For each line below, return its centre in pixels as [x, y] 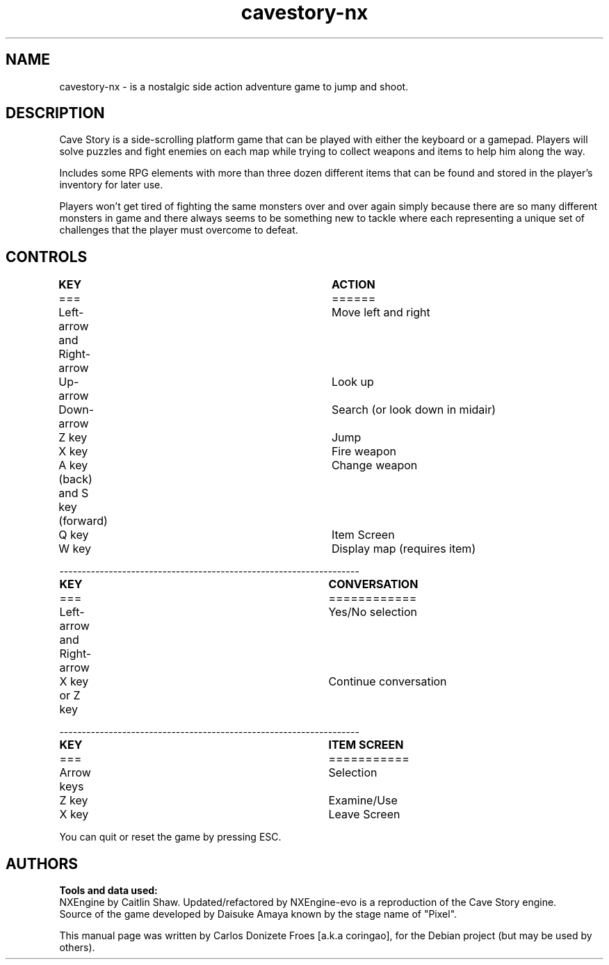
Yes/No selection [373, 612]
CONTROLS [47, 257]
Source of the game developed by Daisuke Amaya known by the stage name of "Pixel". [258, 914]
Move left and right [381, 313]
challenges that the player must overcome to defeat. [179, 230]
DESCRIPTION [55, 113]
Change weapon [374, 465]
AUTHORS [42, 863]
